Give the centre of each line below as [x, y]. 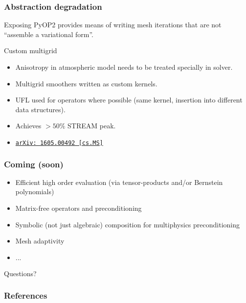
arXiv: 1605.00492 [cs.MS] [59, 143]
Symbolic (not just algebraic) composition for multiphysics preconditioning [128, 224]
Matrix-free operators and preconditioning [78, 208]
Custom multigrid [31, 50]
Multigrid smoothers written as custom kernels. [86, 83]
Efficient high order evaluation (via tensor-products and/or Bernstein [119, 182]
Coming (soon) [34, 164]
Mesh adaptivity [40, 241]
